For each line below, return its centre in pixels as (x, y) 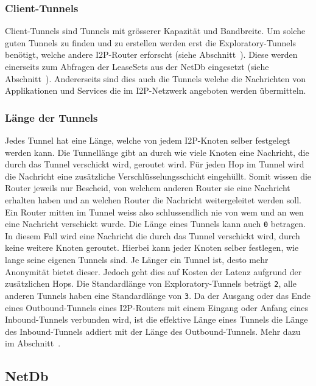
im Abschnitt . (33, 343)
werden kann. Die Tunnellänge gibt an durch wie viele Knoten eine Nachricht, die (157, 152)
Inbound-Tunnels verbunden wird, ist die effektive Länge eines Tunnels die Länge (156, 319)
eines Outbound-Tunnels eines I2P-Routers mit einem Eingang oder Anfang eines (157, 307)
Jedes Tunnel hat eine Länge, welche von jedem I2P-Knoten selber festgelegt (148, 140)
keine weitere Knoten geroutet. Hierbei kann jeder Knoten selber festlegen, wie (152, 247)
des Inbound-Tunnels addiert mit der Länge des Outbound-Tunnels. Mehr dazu (153, 331)
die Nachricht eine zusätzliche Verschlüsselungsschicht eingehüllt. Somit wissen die (158, 176)
